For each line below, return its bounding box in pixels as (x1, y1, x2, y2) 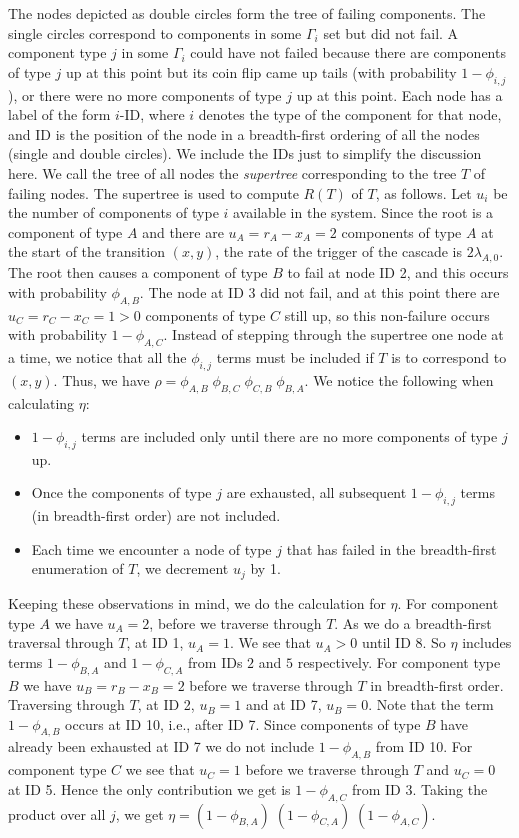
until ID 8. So (362, 632, 446, 653)
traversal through (8, 632, 114, 653)
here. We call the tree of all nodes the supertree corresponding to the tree (8, 162, 457, 183)
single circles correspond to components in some (8, 22, 302, 43)
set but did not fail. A (323, 22, 459, 43)
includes (462, 632, 512, 653)
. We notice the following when (304, 369, 494, 390)
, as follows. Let (375, 182, 472, 203)
